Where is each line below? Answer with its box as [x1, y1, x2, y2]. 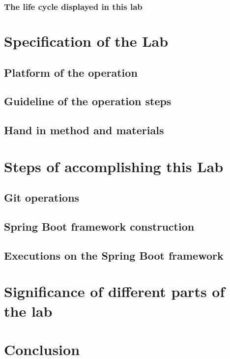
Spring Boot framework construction [4, 219, 195, 234]
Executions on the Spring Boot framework [4, 247, 224, 263]
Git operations [4, 190, 80, 205]
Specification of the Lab [4, 31, 169, 51]
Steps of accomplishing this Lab [4, 156, 224, 176]
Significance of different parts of [4, 281, 225, 301]
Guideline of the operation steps [4, 93, 172, 109]
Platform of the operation [4, 64, 138, 80]
